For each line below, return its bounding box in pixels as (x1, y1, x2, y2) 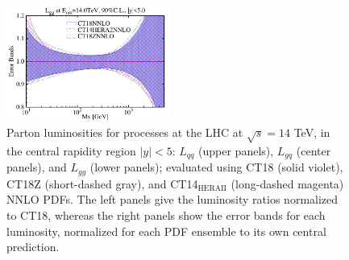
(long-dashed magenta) (231, 175, 344, 192)
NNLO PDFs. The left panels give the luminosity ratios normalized (6, 191, 339, 208)
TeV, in (293, 124, 330, 141)
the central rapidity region (6, 142, 136, 159)
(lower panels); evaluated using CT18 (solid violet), (89, 159, 343, 175)
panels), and (6, 159, 67, 175)
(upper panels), (198, 142, 274, 159)
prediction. (6, 238, 60, 255)
